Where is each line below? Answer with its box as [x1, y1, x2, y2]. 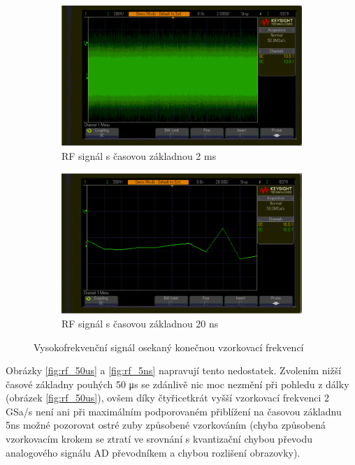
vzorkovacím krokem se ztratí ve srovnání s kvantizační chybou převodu [6, 431, 313, 446]
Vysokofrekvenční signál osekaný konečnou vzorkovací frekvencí [34, 339, 304, 354]
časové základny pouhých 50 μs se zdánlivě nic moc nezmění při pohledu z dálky [6, 376, 349, 391]
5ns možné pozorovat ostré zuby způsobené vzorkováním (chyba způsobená [6, 418, 326, 432]
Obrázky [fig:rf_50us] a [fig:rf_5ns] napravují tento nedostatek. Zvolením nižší [6, 363, 342, 378]
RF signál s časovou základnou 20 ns [61, 316, 219, 330]
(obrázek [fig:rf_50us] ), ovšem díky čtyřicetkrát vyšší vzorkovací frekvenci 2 [6, 390, 329, 405]
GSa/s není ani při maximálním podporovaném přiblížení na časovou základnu [6, 404, 342, 418]
